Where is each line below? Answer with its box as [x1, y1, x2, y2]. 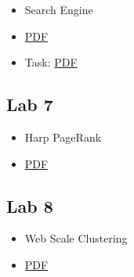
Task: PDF [24, 54, 78, 70]
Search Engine [24, 2, 93, 17]
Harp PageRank [24, 128, 102, 145]
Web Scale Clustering [24, 230, 128, 246]
